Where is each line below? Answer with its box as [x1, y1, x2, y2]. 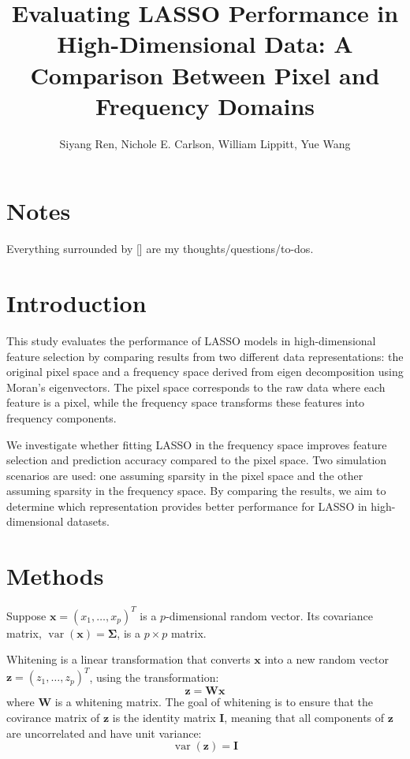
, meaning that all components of [224, 709, 385, 725]
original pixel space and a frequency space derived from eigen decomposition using [6, 363, 404, 380]
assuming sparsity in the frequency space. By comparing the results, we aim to [6, 482, 386, 499]
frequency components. [6, 409, 117, 426]
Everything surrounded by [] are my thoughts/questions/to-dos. [6, 240, 314, 257]
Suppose [6, 607, 47, 623]
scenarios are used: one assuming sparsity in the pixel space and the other [6, 467, 363, 483]
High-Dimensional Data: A [57, 28, 353, 60]
